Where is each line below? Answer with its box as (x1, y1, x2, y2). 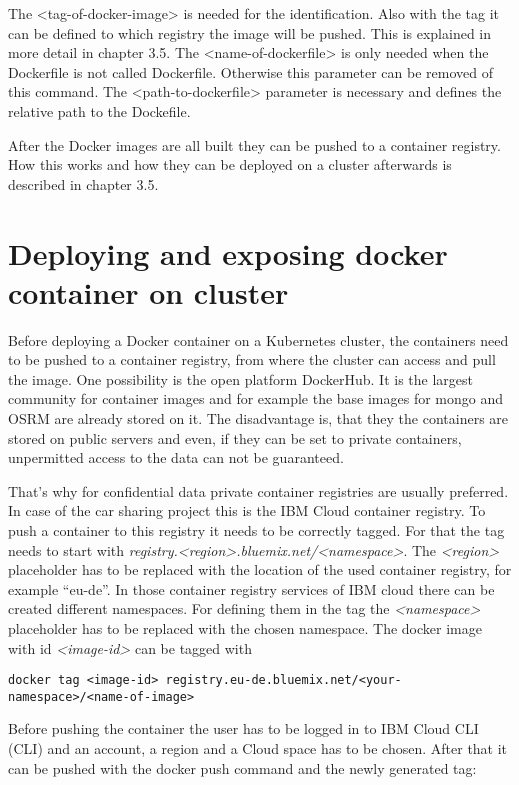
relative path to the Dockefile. (8, 100, 191, 121)
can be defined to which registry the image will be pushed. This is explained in (8, 22, 491, 43)
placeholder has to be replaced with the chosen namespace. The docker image (8, 617, 482, 638)
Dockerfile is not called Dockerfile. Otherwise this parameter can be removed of (8, 61, 493, 82)
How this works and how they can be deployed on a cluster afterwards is (8, 154, 452, 175)
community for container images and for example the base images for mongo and (8, 388, 504, 409)
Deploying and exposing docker (8, 232, 448, 273)
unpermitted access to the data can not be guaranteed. (8, 447, 344, 468)
